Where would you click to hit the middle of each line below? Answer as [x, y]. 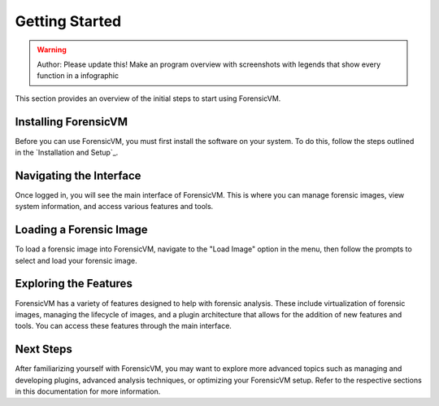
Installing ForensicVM [72, 122]
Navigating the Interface [78, 175]
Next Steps [43, 349]
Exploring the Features [74, 284]
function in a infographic [78, 76]
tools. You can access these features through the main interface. [123, 326]
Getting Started [68, 21]
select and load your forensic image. [76, 260]
